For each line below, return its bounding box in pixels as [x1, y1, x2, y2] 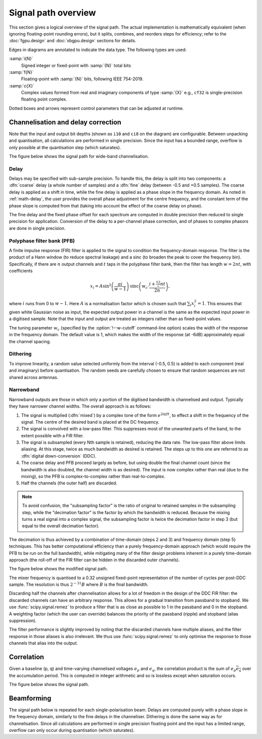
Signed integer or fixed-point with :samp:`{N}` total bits [21, 62, 131, 68]
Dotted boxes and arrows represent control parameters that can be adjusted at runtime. [9, 105, 184, 111]
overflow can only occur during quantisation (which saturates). [9, 727, 135, 733]
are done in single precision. [9, 225, 65, 231]
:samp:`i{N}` [9, 56, 33, 62]
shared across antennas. [9, 374, 58, 380]
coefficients [9, 268, 33, 274]
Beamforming [9, 694, 51, 702]
